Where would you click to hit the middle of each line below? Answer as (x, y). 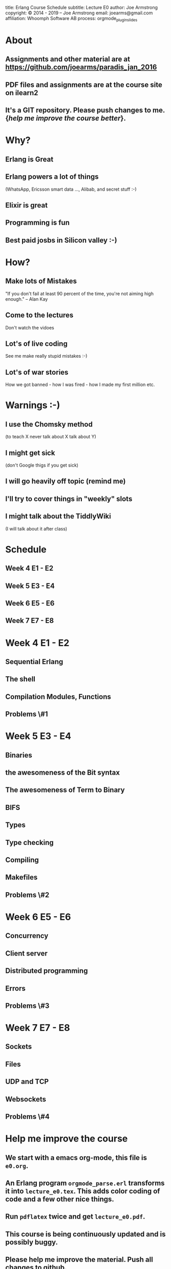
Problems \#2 (27, 895)
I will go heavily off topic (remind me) (66, 481)
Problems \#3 (27, 1006)
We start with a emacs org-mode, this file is (76, 1158)
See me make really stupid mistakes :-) (46, 356)
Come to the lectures (39, 315)
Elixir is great (26, 205)
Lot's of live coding (36, 344)
